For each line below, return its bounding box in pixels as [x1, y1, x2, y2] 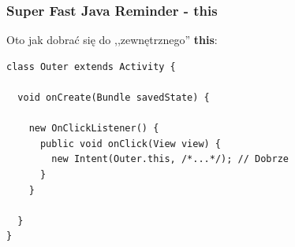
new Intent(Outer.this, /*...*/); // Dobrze [51, 153, 289, 165]
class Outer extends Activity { [6, 61, 176, 72]
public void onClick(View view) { [39, 138, 222, 149]
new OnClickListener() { [28, 123, 159, 135]
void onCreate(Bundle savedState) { [17, 92, 210, 103]
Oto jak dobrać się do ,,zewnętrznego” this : [6, 31, 218, 48]
